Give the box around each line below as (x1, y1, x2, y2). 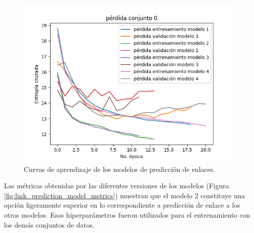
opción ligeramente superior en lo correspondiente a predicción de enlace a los (4, 200, 241, 210)
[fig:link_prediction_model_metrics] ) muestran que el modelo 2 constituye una (4, 190, 245, 200)
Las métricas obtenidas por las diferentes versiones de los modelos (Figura (4, 180, 229, 191)
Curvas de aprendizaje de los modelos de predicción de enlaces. (24, 163, 215, 174)
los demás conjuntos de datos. (4, 219, 95, 230)
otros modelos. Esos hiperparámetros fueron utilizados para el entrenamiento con (4, 209, 250, 220)
